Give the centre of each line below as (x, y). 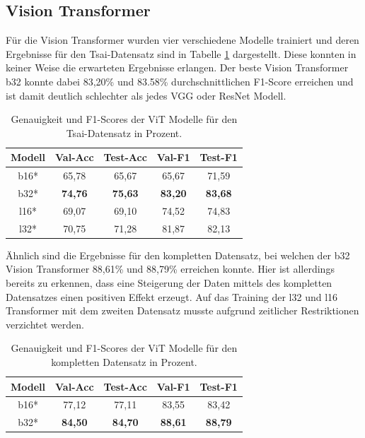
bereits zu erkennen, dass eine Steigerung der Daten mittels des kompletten (169, 283)
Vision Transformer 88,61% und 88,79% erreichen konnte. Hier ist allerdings (170, 269)
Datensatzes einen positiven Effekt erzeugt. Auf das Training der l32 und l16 (172, 296)
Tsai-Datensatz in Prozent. (124, 132)
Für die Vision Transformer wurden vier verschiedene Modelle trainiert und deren (182, 40)
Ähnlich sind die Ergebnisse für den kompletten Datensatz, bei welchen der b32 (178, 255)
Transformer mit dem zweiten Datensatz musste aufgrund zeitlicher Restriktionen (182, 310)
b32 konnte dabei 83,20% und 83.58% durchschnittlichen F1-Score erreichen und (180, 81)
